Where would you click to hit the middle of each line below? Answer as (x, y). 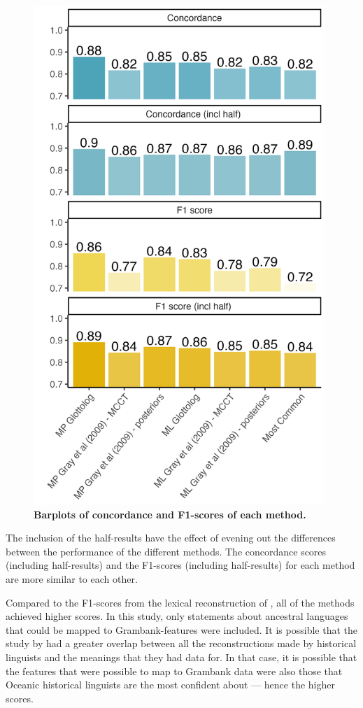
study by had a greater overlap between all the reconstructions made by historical (181, 643)
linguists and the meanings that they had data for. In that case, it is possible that (181, 657)
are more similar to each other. (72, 579)
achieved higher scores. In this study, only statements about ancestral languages (177, 616)
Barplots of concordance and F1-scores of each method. (170, 514)
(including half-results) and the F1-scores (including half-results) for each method (180, 565)
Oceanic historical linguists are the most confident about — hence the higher (170, 685)
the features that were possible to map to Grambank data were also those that (174, 671)
